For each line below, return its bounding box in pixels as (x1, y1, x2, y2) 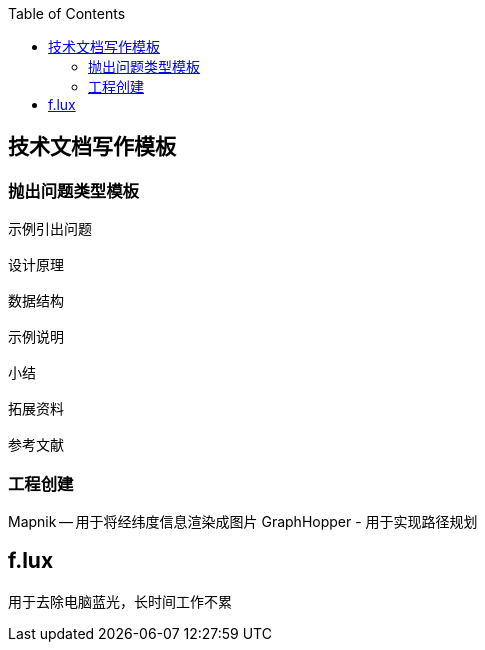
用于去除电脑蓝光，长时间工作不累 (8, 592, 232, 610)
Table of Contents (8, 5, 126, 22)
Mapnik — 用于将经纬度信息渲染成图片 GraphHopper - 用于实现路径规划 (8, 512, 478, 530)
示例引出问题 (8, 221, 92, 238)
